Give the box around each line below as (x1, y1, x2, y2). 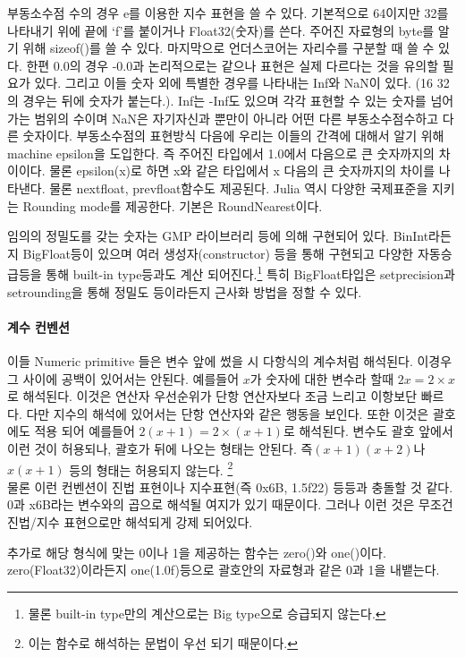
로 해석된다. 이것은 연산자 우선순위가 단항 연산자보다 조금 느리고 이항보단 (7, 387, 418, 405)
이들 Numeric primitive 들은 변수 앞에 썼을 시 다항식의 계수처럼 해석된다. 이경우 (7, 351, 452, 370)
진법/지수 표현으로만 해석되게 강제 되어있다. (7, 512, 253, 531)
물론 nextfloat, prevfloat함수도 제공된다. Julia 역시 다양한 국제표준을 (49, 178, 428, 197)
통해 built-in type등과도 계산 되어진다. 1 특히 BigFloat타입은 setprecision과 (46, 262, 455, 283)
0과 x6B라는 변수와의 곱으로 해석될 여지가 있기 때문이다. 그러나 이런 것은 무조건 (7, 495, 453, 514)
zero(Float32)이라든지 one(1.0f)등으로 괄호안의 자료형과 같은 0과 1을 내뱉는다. (7, 560, 440, 579)
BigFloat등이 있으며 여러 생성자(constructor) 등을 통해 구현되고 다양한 (22, 243, 414, 262)
